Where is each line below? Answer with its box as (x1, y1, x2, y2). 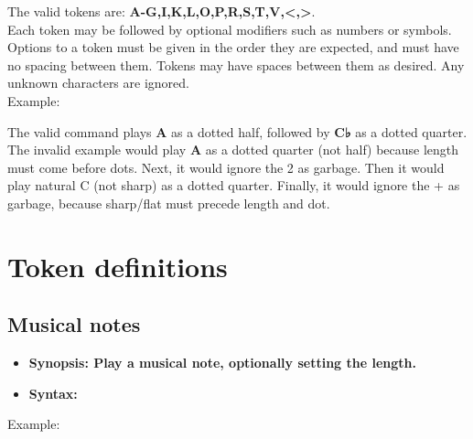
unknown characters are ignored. (7, 73, 189, 92)
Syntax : (28, 383, 78, 402)
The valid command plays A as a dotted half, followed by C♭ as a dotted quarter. (7, 122, 468, 141)
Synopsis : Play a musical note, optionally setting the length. (28, 353, 416, 372)
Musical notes (7, 310, 141, 338)
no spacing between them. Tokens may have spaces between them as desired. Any (7, 55, 465, 74)
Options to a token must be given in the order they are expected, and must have (7, 37, 459, 57)
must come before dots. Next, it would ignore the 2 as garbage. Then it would (7, 157, 445, 177)
